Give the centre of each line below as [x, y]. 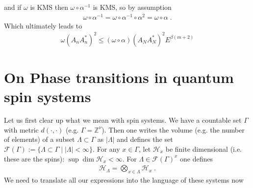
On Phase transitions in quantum [119, 77]
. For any [106, 148]
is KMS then [49, 7]
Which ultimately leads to [43, 25]
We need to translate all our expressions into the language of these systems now [124, 179]
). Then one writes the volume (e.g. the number [173, 129]
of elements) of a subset [39, 139]
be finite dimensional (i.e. [203, 148]
